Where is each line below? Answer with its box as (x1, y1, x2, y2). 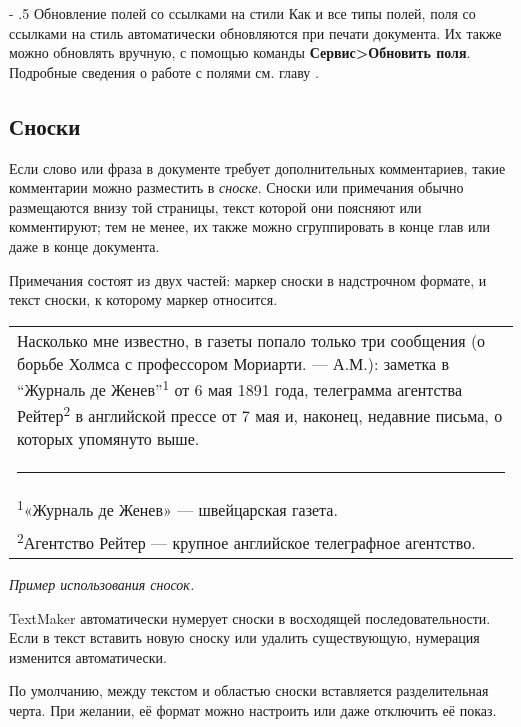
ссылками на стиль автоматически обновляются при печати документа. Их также (9, 22, 502, 43)
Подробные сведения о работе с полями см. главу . (9, 61, 319, 82)
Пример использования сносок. (9, 574, 195, 595)
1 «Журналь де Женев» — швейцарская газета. (17, 495, 338, 522)
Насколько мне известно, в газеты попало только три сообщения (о (17, 328, 486, 352)
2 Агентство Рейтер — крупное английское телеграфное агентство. (17, 527, 476, 555)
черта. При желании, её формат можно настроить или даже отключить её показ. (9, 700, 497, 721)
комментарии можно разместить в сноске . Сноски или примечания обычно (9, 177, 464, 198)
